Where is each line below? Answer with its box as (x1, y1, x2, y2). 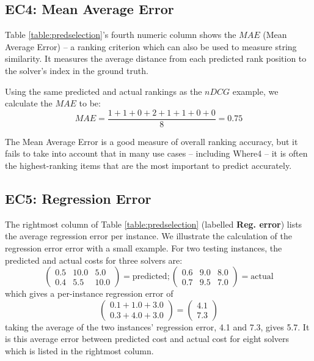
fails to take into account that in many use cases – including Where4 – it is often (5, 147, 308, 160)
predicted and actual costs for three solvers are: (5, 253, 183, 266)
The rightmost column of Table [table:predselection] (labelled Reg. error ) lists (5, 217, 302, 230)
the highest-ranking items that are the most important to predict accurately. (5, 159, 292, 172)
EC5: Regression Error (5, 189, 152, 207)
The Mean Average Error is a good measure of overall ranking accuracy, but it (5, 135, 298, 147)
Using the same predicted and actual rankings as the (5, 84, 202, 97)
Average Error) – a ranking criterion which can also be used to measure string (5, 40, 297, 53)
